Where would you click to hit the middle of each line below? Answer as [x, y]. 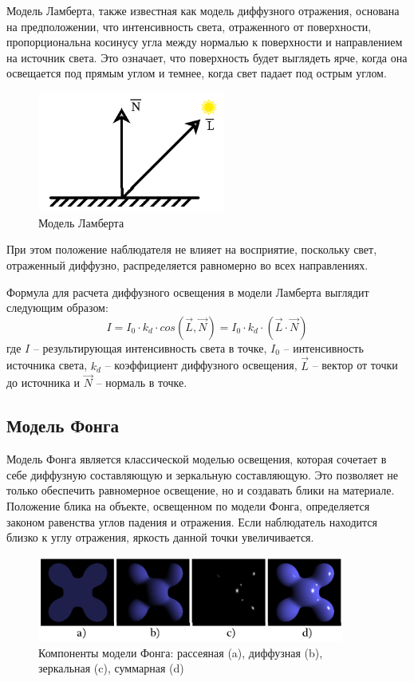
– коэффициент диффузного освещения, [201, 365]
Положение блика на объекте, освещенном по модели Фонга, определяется [188, 505]
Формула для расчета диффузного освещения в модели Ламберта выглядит [188, 292]
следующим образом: [57, 307]
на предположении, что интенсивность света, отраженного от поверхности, [189, 26]
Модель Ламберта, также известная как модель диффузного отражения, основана [203, 10]
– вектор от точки [355, 365]
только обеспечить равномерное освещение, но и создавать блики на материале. [201, 490]
